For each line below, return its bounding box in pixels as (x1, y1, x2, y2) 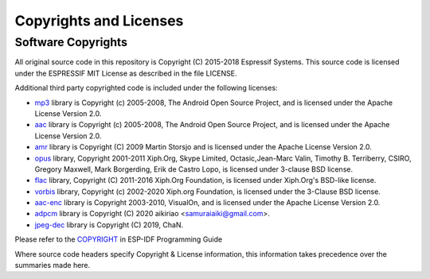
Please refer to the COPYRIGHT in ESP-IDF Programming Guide (14, 234, 223, 244)
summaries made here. (14, 261, 91, 270)
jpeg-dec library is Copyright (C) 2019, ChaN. (34, 219, 183, 230)
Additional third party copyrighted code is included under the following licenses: (14, 83, 278, 93)
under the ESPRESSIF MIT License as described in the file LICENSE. (14, 68, 238, 78)
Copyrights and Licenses (14, 12, 184, 29)
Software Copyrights (14, 35, 127, 49)
